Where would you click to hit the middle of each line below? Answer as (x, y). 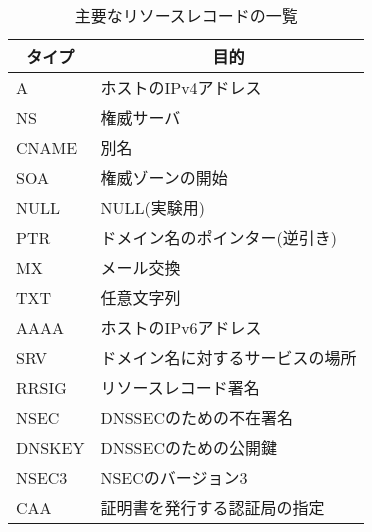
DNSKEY (50, 447)
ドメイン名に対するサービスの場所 (228, 357)
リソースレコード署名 (180, 387)
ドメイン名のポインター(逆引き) (218, 237)
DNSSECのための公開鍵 (188, 447)
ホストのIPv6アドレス (181, 327)
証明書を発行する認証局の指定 (212, 507)
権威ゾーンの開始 (164, 177)
